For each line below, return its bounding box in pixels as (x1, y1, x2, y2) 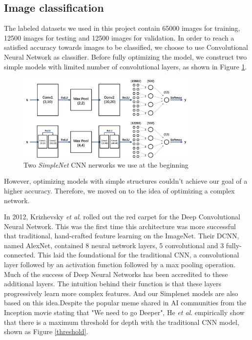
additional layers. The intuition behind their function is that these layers (4, 278, 221, 289)
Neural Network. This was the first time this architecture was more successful (4, 221, 236, 231)
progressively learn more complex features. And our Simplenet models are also (4, 288, 238, 298)
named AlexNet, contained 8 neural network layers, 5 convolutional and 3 (4, 240, 224, 250)
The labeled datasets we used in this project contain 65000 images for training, (4, 23, 240, 33)
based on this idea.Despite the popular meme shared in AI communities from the (4, 297, 247, 308)
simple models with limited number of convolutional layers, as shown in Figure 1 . (4, 61, 247, 71)
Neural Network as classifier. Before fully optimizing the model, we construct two (4, 51, 247, 62)
